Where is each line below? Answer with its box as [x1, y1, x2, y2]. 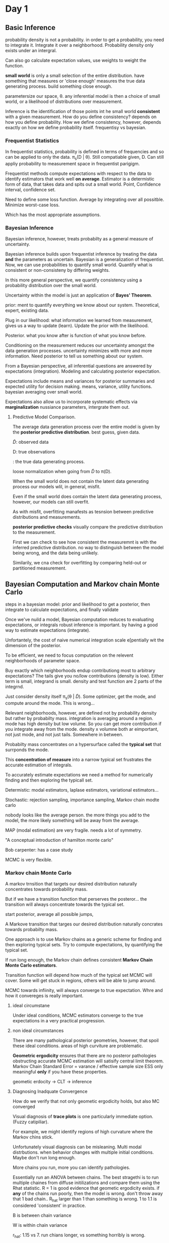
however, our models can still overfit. [12, 499, 90, 505]
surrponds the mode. [5, 747, 49, 753]
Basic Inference [5, 23, 55, 32]
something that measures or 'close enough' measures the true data [5, 78, 145, 84]
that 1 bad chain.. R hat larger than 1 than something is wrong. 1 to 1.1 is [12, 1196, 157, 1203]
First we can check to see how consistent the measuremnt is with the [12, 539, 157, 545]
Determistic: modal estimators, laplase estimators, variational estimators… [5, 787, 159, 793]
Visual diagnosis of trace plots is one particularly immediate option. [12, 1114, 153, 1120]
